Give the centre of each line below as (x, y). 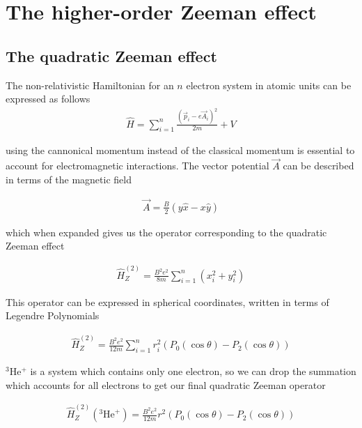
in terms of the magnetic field (69, 179)
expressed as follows (48, 99)
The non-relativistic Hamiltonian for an (90, 85)
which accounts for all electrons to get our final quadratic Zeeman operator (166, 384)
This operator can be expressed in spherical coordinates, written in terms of (167, 301)
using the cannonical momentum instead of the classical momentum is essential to (180, 150)
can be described (318, 166)
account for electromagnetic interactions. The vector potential (137, 166)
